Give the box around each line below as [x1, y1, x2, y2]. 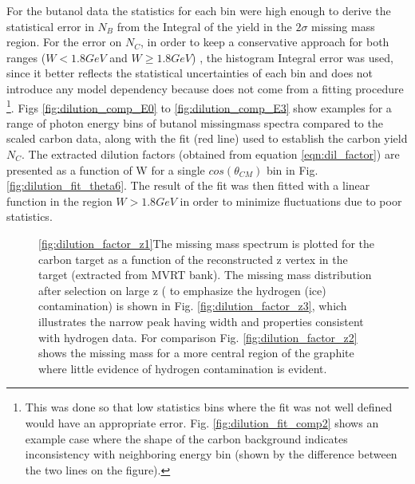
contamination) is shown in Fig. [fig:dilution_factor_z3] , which [38, 297, 347, 314]
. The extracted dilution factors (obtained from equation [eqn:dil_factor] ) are [22, 146, 400, 162]
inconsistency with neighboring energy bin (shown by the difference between [25, 446, 397, 462]
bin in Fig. [266, 161, 318, 178]
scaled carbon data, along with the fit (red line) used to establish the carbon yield [6, 130, 408, 147]
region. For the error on [6, 33, 122, 50]
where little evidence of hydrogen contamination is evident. [38, 360, 327, 376]
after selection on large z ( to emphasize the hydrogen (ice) [38, 281, 326, 298]
